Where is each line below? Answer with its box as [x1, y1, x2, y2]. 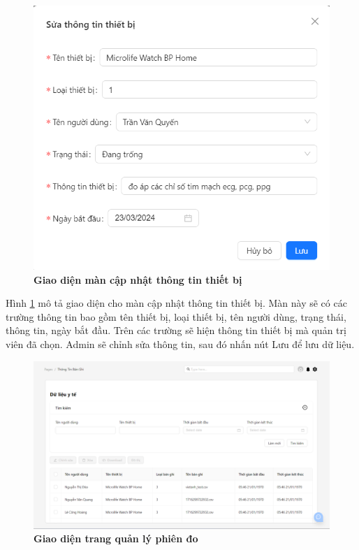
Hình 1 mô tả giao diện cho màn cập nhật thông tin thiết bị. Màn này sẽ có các [6, 296, 347, 310]
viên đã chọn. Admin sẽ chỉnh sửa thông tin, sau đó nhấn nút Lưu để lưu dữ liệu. [6, 336, 355, 351]
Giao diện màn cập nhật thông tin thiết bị [34, 272, 242, 287]
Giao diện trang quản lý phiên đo [34, 531, 198, 546]
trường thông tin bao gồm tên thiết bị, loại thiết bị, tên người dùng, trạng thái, [6, 309, 346, 324]
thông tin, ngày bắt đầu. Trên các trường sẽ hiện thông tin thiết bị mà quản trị [6, 323, 346, 338]
